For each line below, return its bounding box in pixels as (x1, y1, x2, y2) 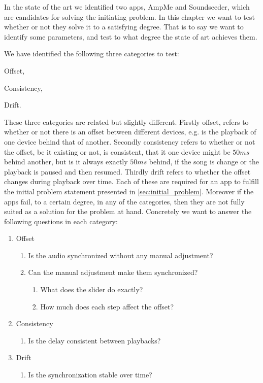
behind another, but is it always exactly (4, 156, 128, 167)
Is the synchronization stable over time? (28, 369, 152, 380)
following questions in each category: (4, 216, 118, 226)
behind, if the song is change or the (149, 156, 259, 167)
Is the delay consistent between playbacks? (28, 335, 161, 345)
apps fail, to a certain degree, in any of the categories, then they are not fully (4, 196, 245, 206)
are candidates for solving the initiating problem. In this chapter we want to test (4, 11, 255, 22)
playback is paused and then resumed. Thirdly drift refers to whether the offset (4, 166, 251, 177)
